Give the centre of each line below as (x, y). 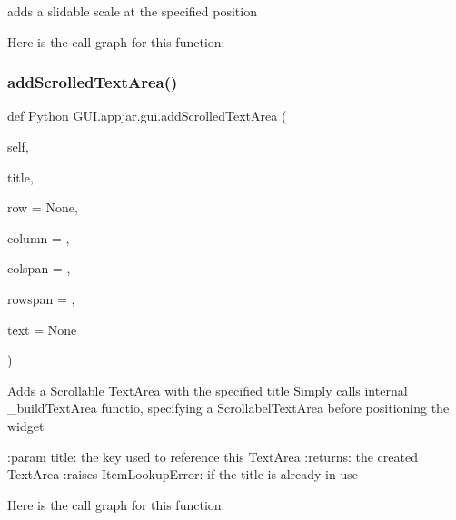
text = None (42, 329)
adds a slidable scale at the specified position (132, 11)
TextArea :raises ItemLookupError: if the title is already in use (183, 474)
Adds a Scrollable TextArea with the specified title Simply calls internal (208, 390)
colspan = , (39, 268)
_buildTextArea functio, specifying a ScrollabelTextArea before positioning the (228, 408)
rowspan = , (41, 298)
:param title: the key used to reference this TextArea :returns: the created (213, 456)
